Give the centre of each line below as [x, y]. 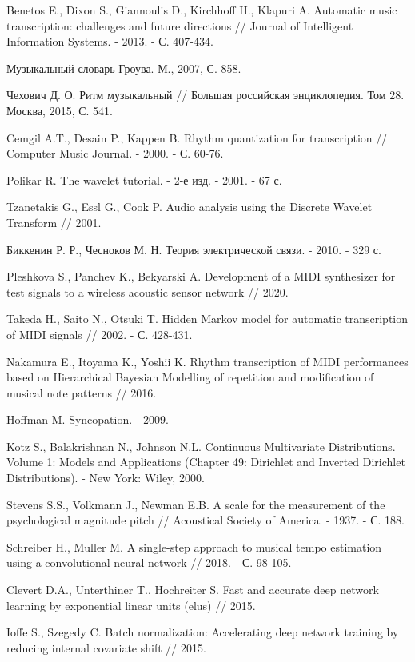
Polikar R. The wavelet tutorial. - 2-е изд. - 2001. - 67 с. [144, 179]
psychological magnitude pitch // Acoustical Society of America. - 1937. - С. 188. [206, 520]
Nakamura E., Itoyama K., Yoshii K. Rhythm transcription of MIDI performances [207, 361]
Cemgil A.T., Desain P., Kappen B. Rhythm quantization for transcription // [197, 137]
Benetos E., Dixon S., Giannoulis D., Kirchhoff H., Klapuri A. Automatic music [202, 10]
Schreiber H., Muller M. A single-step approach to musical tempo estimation [194, 546]
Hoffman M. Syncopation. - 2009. [88, 419]
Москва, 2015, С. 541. [60, 110]
